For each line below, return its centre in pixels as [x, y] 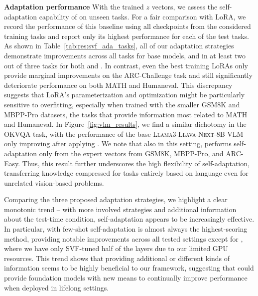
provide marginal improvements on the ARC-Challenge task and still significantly [128, 75]
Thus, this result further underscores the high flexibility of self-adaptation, [136, 163]
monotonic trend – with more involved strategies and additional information [120, 209]
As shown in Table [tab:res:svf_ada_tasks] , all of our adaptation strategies [119, 46]
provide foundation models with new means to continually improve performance [126, 278]
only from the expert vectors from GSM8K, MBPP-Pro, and [131, 153]
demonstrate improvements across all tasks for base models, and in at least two [125, 55]
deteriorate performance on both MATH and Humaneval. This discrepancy [118, 85]
